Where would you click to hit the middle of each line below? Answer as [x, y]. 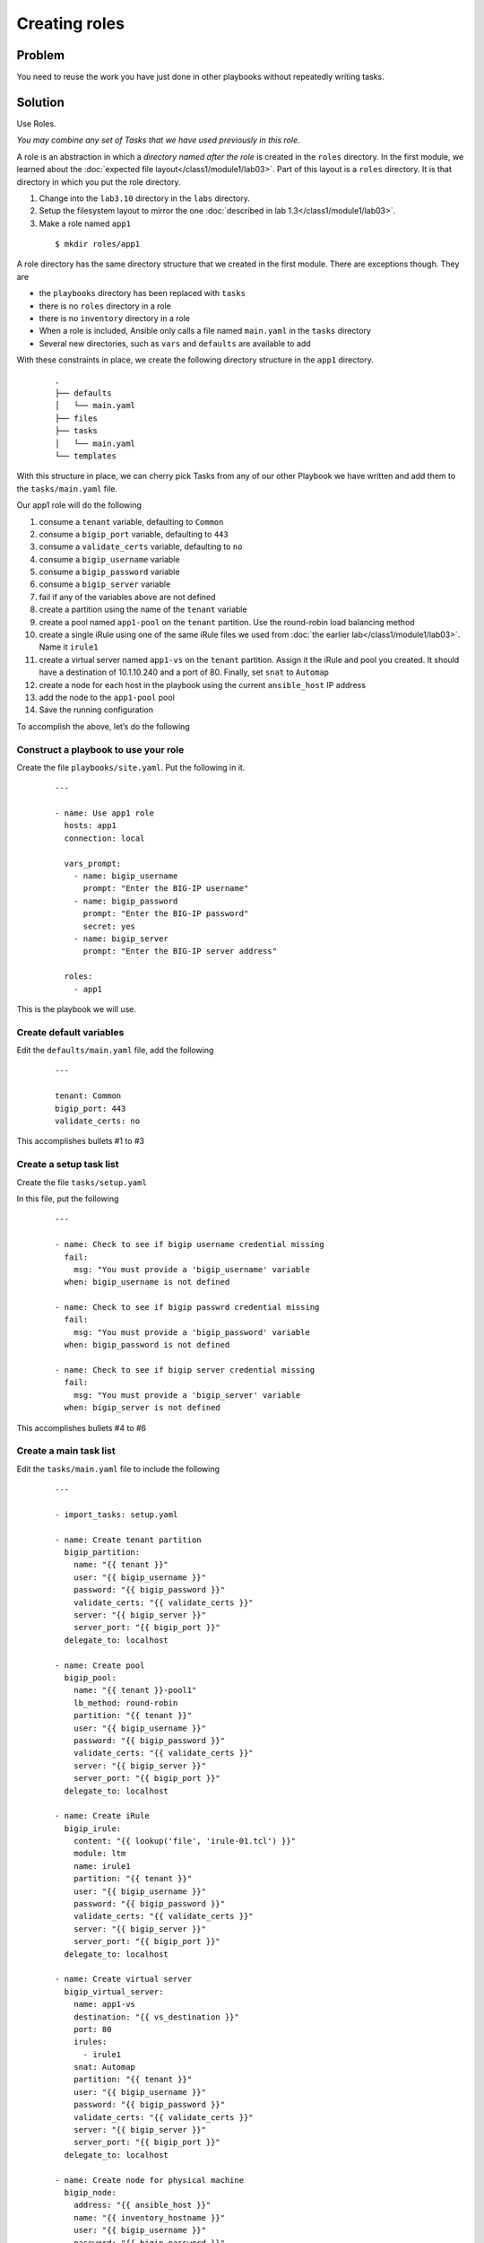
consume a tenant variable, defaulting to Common [131, 521]
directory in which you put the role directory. [99, 182]
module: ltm [99, 1854]
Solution [40, 102]
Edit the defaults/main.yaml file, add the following [115, 1051]
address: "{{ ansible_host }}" [142, 2205]
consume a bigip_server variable [105, 584]
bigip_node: [90, 2192]
